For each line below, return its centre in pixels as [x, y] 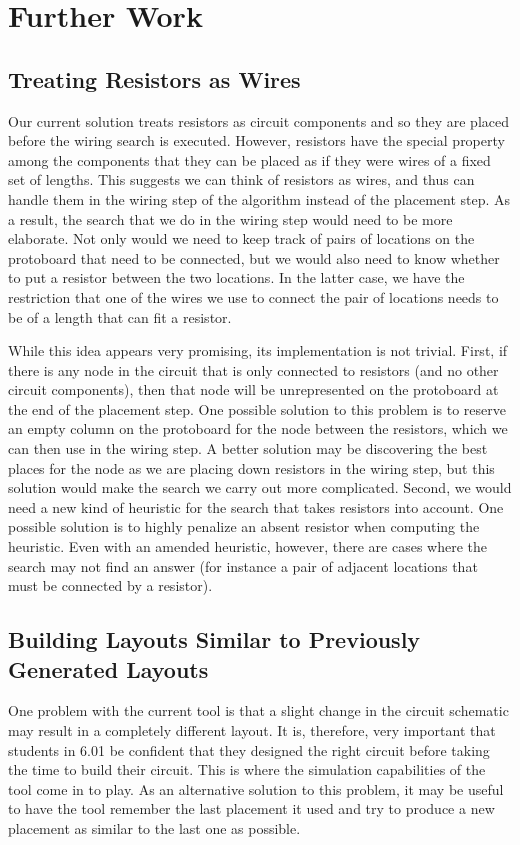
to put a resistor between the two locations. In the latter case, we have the [236, 277]
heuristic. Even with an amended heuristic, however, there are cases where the [248, 546]
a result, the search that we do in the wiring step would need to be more [230, 218]
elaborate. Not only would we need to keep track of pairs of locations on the [241, 238]
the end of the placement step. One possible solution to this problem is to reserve [257, 408]
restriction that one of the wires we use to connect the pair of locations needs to [253, 296]
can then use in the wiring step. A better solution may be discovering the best [248, 448]
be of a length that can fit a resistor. [120, 316]
